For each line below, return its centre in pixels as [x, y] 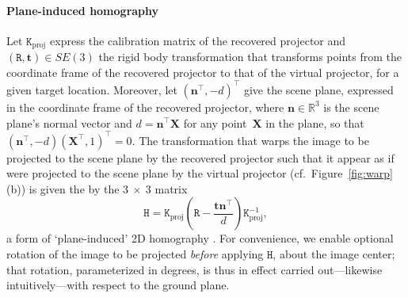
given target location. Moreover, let [92, 89]
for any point [215, 122]
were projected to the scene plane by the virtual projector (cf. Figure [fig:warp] [200, 173]
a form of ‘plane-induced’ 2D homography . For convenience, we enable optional [200, 238]
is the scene [351, 107]
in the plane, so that [315, 122]
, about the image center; [334, 254]
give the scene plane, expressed [318, 89]
